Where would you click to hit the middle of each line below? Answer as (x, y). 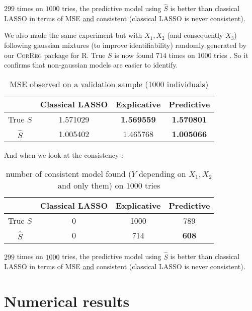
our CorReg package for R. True (55, 55)
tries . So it (231, 55)
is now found (134, 55)
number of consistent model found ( (69, 174)
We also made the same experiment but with (73, 35)
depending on (162, 174)
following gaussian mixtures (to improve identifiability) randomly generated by (125, 45)
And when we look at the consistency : (64, 154)
